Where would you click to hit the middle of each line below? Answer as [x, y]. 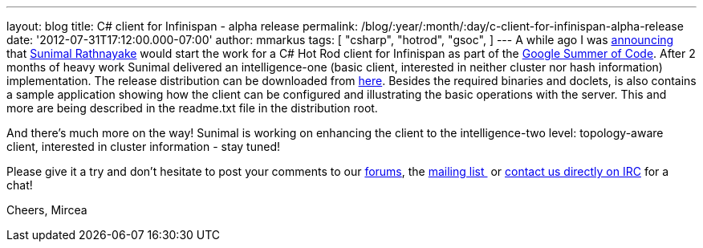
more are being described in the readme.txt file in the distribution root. [192, 108]
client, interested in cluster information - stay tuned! [143, 146]
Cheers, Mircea [47, 210]
